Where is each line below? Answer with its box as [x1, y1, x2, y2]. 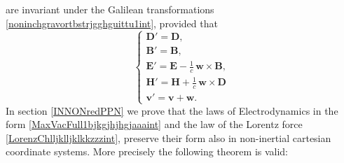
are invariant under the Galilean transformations [6, 2, 214, 16]
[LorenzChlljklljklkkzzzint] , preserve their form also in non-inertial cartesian [6, 130, 331, 145]
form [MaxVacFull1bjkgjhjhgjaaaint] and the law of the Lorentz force [6, 117, 303, 132]
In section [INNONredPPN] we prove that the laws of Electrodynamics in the [6, 103, 338, 118]
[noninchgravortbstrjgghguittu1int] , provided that [6, 15, 218, 30]
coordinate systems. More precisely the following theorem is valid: [6, 144, 289, 159]
